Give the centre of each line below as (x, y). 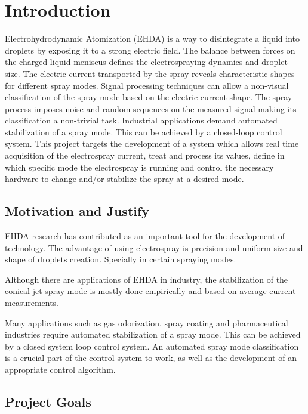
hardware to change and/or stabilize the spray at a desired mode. (124, 179)
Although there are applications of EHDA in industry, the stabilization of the (147, 279)
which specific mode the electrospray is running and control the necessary (139, 167)
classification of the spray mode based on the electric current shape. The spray (149, 97)
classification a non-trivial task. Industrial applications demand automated (141, 120)
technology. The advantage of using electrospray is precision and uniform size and (154, 247)
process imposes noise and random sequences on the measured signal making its (151, 108)
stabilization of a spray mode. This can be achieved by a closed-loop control (144, 132)
